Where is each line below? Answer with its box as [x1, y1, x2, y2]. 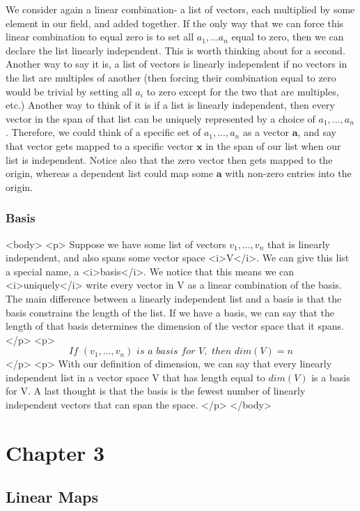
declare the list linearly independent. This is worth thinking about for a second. [6, 43, 345, 57]
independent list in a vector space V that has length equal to [6, 369, 265, 384]
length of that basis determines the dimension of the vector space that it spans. [6, 319, 344, 333]
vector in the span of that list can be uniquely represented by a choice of [6, 111, 315, 125]
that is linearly [267, 236, 330, 251]
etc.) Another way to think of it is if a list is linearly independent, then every [6, 98, 335, 112]
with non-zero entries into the [225, 166, 352, 181]
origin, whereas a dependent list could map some [6, 166, 214, 181]
